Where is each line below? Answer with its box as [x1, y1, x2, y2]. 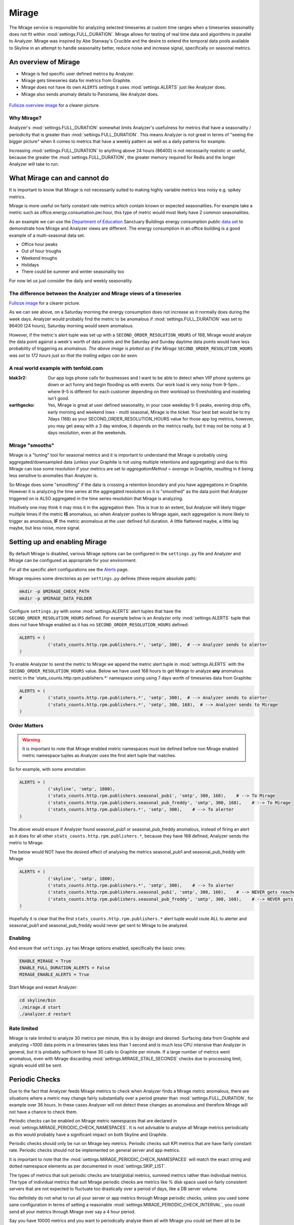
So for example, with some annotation [9, 766, 86, 772]
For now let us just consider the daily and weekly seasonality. [9, 277, 133, 284]
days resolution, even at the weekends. [48, 430, 127, 436]
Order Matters [9, 722, 44, 729]
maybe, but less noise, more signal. [9, 525, 81, 531]
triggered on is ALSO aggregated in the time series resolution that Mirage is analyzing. [9, 495, 183, 501]
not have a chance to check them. [9, 1109, 78, 1115]
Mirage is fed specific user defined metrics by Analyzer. [21, 71, 134, 76]
